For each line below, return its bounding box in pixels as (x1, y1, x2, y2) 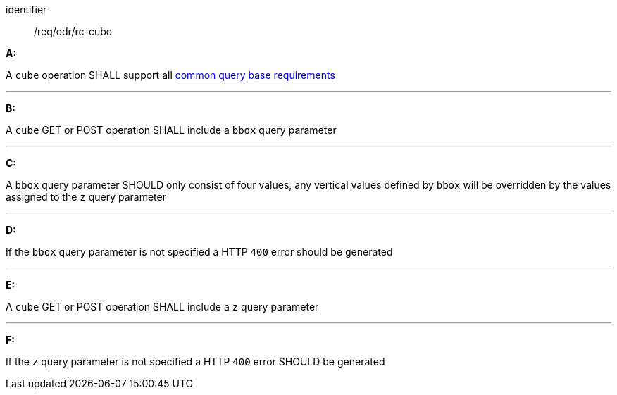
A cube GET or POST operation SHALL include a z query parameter (6, 301, 319, 313)
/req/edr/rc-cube (34, 25, 112, 37)
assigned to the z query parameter (6, 191, 166, 203)
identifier (6, 4, 47, 15)
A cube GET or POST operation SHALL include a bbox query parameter (6, 124, 337, 136)
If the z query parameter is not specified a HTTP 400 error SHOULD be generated (6, 356, 385, 368)
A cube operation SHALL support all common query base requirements (6, 69, 335, 81)
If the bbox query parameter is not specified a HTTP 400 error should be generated (6, 246, 393, 258)
